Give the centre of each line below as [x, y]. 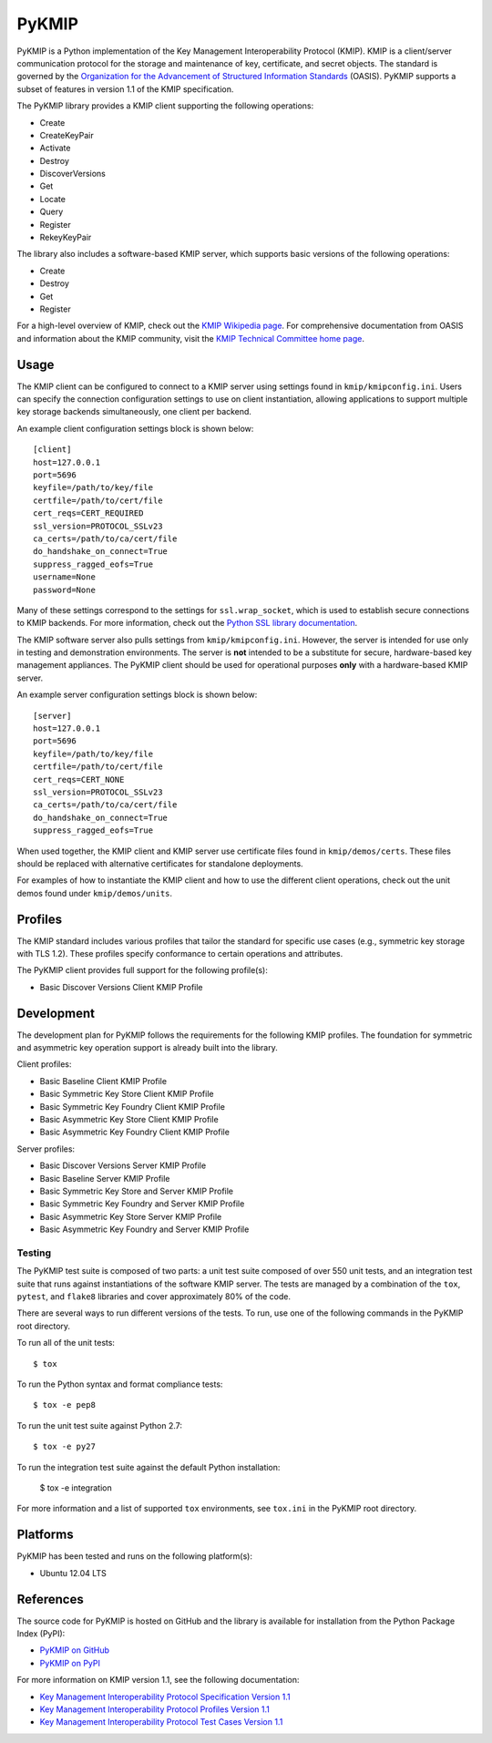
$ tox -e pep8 [64, 1405]
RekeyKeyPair [66, 238]
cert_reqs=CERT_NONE [79, 779]
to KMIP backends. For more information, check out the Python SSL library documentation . [187, 623]
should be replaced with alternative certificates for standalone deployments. [160, 863]
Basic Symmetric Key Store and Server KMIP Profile [137, 1191]
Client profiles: [44, 1064]
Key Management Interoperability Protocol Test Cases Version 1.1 [161, 1722]
